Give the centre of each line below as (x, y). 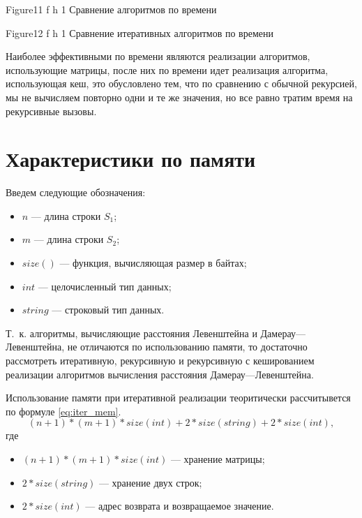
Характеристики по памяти (131, 159)
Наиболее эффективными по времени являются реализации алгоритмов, (158, 56)
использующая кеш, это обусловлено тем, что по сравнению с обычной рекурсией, (181, 83)
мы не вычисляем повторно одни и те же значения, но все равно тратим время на (179, 97)
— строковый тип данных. (108, 310)
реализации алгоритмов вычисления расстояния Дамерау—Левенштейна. (160, 374)
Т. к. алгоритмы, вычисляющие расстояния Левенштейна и (131, 333)
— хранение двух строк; (150, 482)
